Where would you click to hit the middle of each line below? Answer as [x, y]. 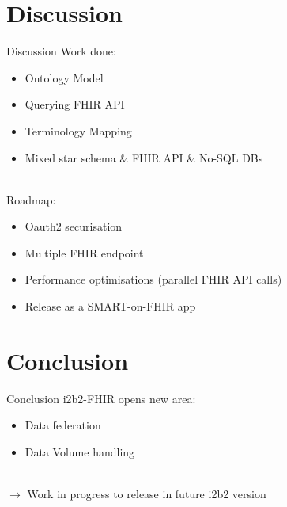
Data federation [63, 425]
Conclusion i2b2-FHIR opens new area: [101, 398]
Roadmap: [31, 199]
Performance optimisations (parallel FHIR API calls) [153, 279]
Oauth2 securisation [74, 226]
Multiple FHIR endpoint [84, 252]
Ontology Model [64, 77]
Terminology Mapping [78, 130]
